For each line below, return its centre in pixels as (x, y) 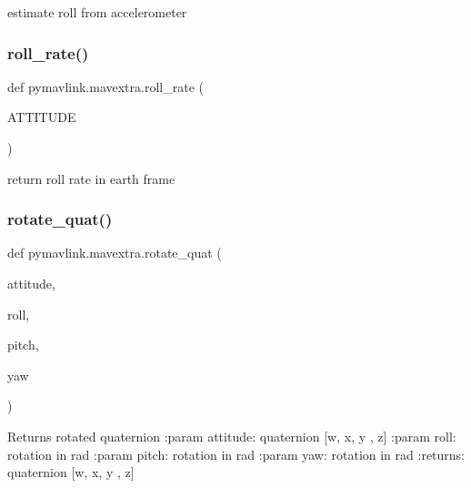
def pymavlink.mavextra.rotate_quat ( (115, 253)
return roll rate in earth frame (91, 178)
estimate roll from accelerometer (97, 12)
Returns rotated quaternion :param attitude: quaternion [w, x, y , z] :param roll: (232, 436)
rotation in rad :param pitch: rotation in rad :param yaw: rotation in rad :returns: (236, 454)
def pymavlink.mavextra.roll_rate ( (105, 86)
